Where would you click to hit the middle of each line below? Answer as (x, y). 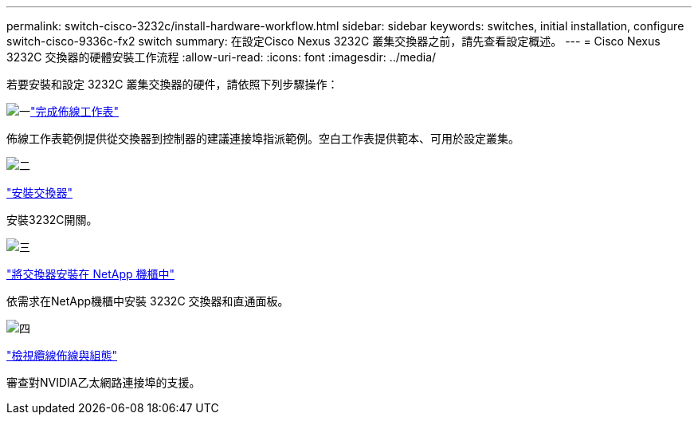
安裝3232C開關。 (52, 220)
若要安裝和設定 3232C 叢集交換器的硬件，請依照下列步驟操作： (173, 84)
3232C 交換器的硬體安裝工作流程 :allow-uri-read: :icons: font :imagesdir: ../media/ (222, 57)
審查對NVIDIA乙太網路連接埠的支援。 (104, 382)
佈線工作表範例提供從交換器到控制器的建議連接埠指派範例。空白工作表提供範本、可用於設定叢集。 (263, 138)
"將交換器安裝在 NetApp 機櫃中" (91, 274)
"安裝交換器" (40, 193)
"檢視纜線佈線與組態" (62, 355)
